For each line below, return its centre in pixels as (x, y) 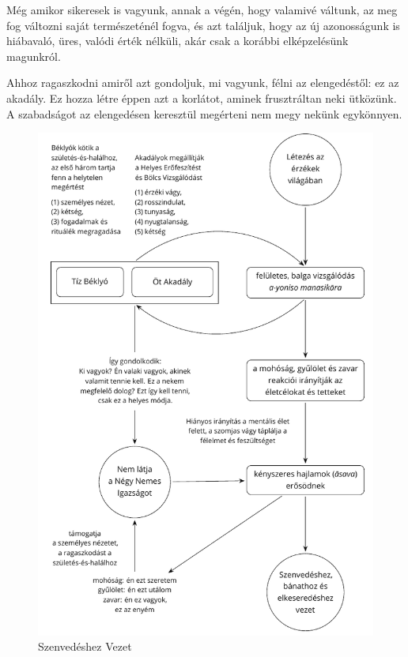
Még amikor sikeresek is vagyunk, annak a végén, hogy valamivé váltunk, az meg (202, 9)
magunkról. (34, 56)
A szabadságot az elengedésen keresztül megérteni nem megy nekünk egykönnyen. (204, 113)
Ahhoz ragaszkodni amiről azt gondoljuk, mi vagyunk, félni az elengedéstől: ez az (203, 83)
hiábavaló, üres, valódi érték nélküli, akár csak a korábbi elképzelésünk (178, 41)
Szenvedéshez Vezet (85, 646)
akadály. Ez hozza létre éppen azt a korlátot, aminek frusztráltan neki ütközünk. (202, 98)
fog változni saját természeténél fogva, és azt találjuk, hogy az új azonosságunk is (203, 25)
